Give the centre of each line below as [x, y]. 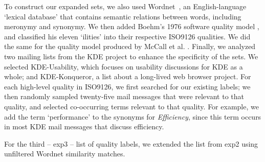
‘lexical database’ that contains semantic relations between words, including [123, 16]
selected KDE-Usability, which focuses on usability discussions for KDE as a [124, 66]
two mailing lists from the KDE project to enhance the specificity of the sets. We [131, 56]
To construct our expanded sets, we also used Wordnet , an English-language [125, 6]
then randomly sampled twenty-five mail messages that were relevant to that [124, 96]
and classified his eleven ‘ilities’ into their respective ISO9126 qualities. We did [127, 36]
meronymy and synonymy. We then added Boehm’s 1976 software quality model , [132, 26]
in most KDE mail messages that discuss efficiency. [84, 126]
